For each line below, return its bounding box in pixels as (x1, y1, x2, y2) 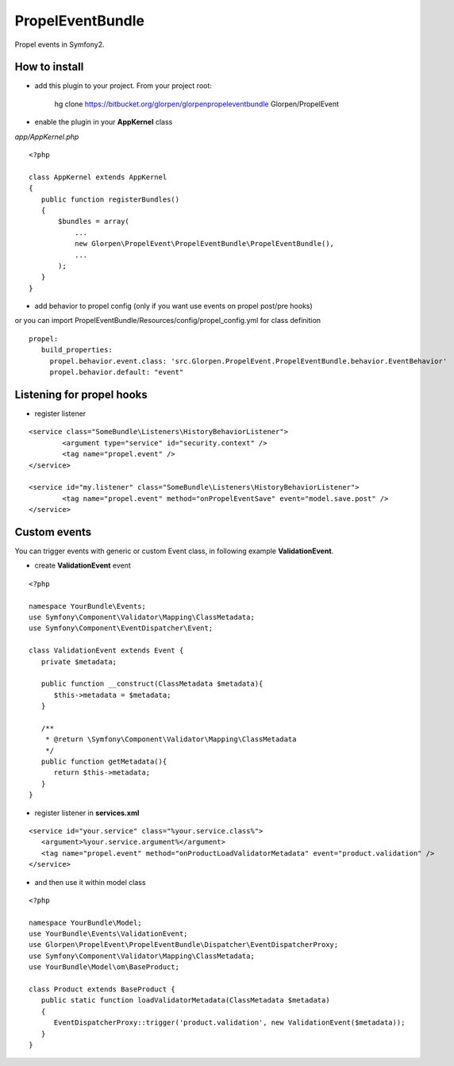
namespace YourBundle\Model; (29, 918, 142, 927)
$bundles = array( (58, 217, 130, 226)
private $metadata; (40, 657, 117, 666)
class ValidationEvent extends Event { (29, 646, 184, 655)
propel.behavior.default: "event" (49, 368, 184, 377)
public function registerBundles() (40, 194, 180, 204)
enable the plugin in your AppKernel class (34, 117, 173, 127)
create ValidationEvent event (34, 560, 131, 571)
